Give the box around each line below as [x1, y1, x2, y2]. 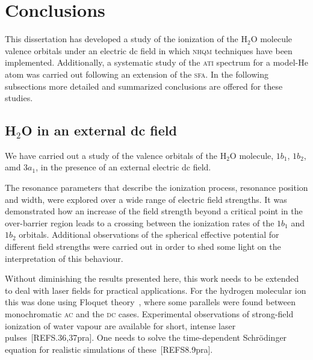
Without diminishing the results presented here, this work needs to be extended [5, 272, 299, 285]
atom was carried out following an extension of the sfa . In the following [5, 67, 268, 80]
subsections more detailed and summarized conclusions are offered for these [5, 79, 283, 92]
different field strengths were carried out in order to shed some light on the [5, 240, 281, 253]
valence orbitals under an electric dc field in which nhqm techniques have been [5, 44, 293, 57]
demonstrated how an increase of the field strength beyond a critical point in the [5, 205, 303, 217]
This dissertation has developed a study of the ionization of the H [5, 33, 247, 45]
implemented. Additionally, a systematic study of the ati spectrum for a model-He [5, 56, 308, 69]
